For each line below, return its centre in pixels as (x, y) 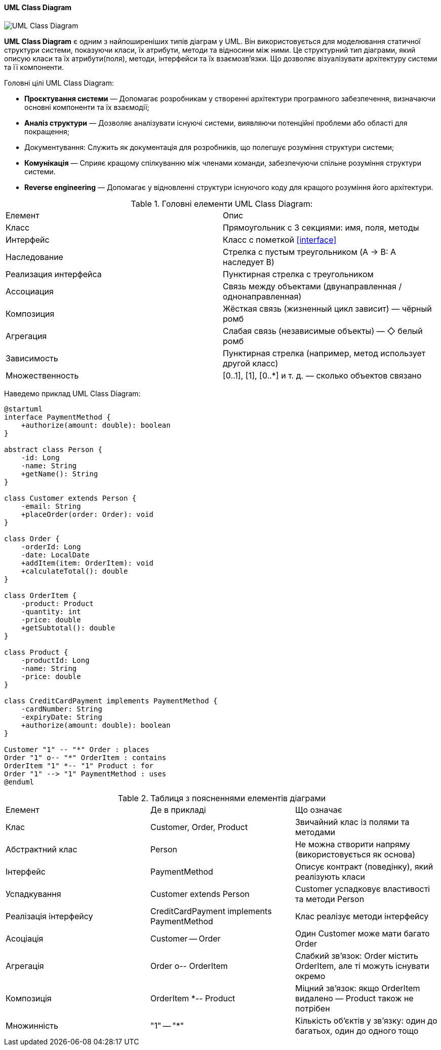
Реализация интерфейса (54, 274)
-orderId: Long (51, 547)
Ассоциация (30, 291)
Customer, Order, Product (199, 827)
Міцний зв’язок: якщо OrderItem (357, 988)
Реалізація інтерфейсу (49, 916)
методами (315, 832)
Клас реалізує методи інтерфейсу (362, 916)
